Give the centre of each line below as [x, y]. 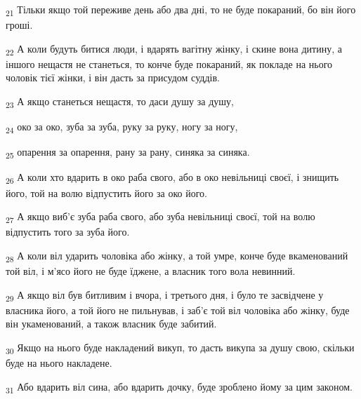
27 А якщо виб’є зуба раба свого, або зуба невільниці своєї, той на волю [160, 217]
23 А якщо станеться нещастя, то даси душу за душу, [120, 102]
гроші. [19, 25]
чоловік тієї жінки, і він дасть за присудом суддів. [113, 77]
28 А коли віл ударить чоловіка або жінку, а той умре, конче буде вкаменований [177, 256]
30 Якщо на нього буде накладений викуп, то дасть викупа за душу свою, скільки [180, 348]
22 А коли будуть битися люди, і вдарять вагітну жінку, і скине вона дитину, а [174, 49]
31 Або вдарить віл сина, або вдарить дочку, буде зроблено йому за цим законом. [179, 387]
